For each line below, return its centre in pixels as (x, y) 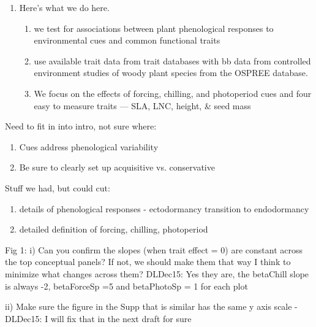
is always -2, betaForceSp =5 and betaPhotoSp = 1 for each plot (126, 286)
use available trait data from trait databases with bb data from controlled (172, 60)
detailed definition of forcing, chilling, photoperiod (114, 229)
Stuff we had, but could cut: (58, 187)
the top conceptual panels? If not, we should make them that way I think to (148, 262)
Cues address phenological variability (89, 146)
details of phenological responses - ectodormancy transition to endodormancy (164, 208)
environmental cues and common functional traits (127, 40)
